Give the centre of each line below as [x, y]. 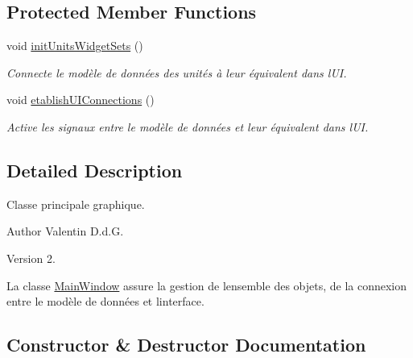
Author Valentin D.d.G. [65, 231]
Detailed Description [95, 170]
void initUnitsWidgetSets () [75, 46]
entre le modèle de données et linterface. [105, 301]
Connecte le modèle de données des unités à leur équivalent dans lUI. [177, 72]
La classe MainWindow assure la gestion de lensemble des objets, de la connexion [207, 285]
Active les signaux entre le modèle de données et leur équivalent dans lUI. [188, 126]
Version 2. [31, 258]
